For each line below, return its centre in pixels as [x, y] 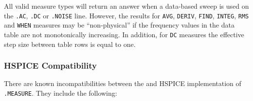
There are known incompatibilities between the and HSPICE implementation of [123, 83]
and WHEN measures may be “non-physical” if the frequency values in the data [119, 25]
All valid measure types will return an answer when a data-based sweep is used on [126, 6]
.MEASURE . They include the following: [61, 93]
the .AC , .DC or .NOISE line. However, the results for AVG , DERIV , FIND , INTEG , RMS [126, 15]
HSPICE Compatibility [51, 65]
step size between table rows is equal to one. [70, 44]
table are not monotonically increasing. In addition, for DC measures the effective [124, 34]
